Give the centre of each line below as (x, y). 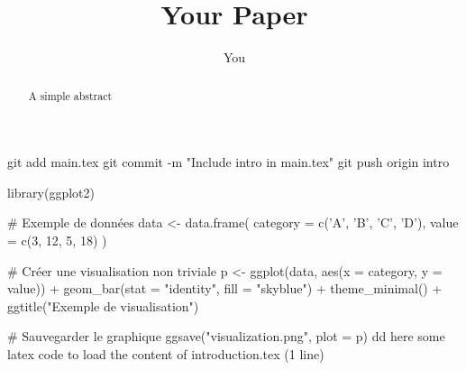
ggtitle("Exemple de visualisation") (103, 305)
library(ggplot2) (51, 192)
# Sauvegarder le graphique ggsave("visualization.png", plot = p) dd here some (226, 336)
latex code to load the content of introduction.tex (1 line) (166, 353)
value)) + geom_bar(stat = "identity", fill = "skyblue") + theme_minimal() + (225, 288)
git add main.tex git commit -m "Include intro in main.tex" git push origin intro (228, 162)
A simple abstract (70, 95)
